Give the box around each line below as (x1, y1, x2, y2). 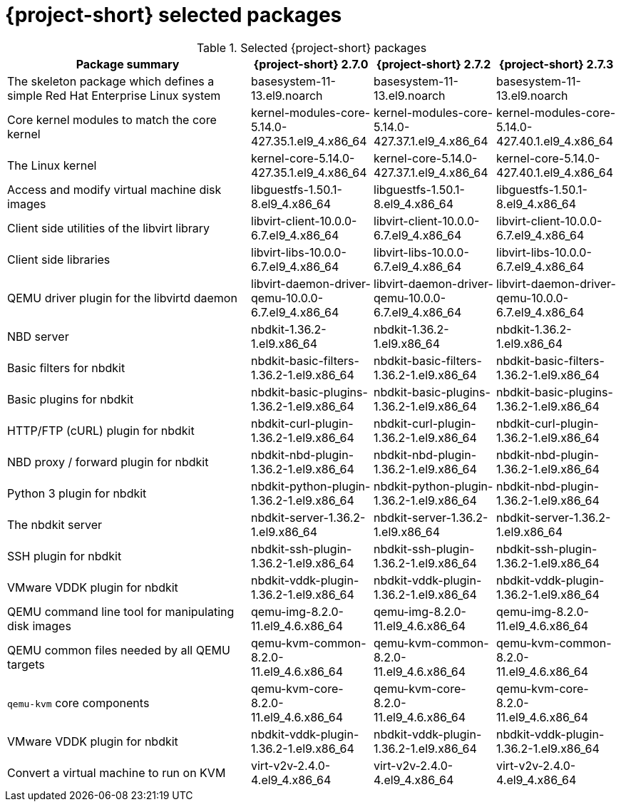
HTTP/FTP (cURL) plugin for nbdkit (7, 423, 195, 438)
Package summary (76, 56, 180, 71)
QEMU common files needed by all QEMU (7, 642, 230, 657)
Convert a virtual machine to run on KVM (7, 765, 226, 780)
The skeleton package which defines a (7, 73, 215, 88)
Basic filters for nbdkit (7, 360, 125, 375)
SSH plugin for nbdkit (7, 548, 122, 563)
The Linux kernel (7, 158, 97, 173)
